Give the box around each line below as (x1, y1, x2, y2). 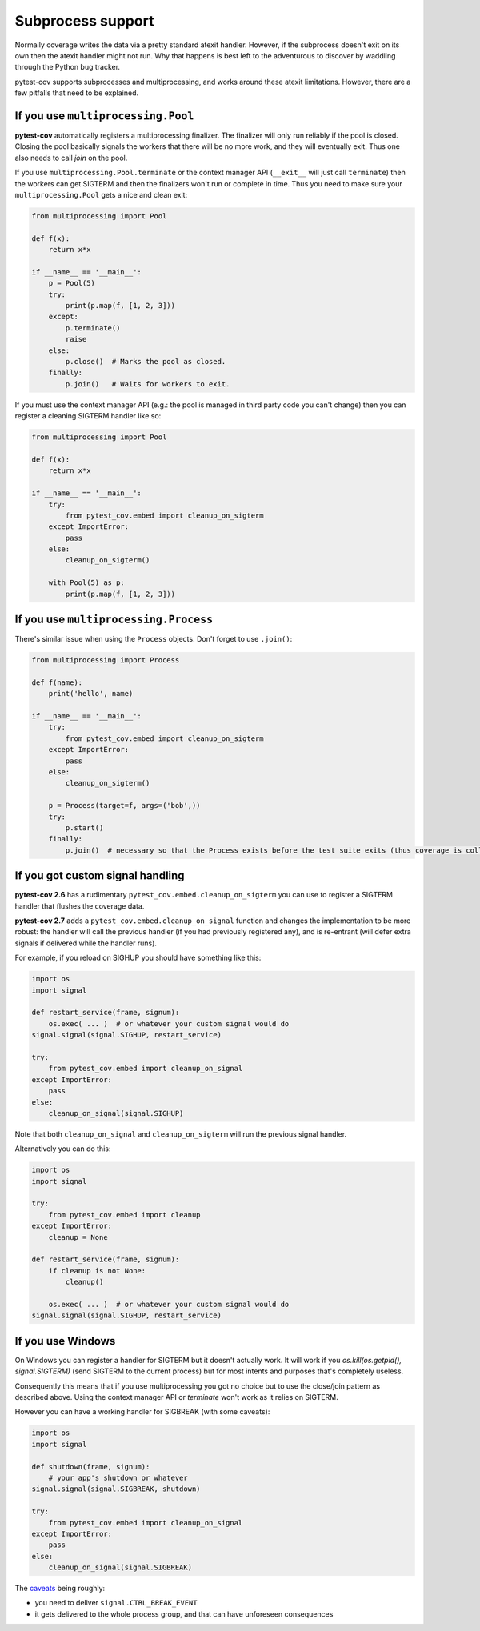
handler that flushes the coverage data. (14, 901, 145, 911)
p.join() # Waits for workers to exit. (65, 379, 230, 388)
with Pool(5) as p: (48, 578, 126, 587)
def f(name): (31, 678, 83, 687)
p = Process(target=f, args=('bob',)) (48, 801, 201, 810)
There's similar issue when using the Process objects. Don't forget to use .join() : (14, 634, 293, 644)
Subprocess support (14, 12, 154, 30)
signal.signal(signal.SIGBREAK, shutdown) (31, 1485, 201, 1493)
